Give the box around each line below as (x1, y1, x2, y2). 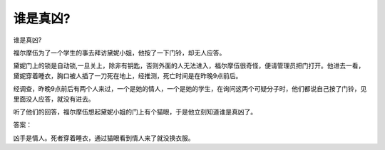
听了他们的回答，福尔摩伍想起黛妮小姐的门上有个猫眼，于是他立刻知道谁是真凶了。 (13, 107, 257, 116)
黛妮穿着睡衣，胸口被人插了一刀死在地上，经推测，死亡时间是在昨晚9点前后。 (13, 71, 242, 80)
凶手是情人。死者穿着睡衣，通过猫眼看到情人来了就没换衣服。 (13, 134, 195, 142)
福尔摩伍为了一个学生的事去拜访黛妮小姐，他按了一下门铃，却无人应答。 (13, 48, 226, 57)
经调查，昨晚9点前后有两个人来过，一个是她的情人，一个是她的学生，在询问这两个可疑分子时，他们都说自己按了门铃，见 (13, 85, 367, 93)
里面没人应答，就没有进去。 (13, 95, 95, 103)
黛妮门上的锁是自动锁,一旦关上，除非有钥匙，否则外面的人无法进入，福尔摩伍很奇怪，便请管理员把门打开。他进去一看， (13, 61, 365, 70)
